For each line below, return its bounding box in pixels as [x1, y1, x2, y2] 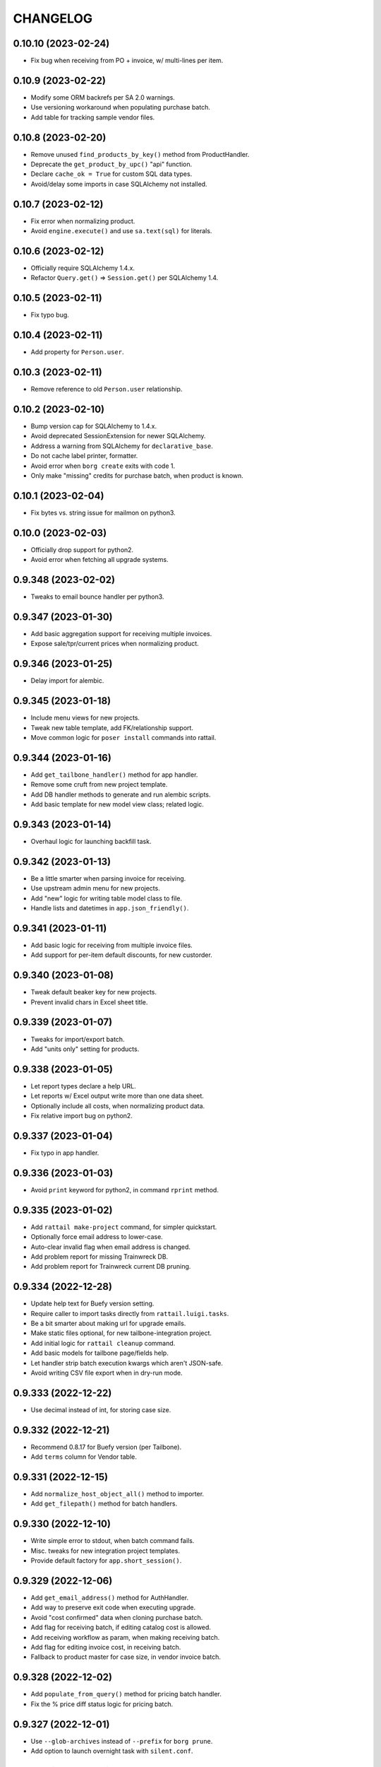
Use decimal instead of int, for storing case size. [30, 1405, 171, 1414]
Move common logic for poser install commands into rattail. [30, 734, 217, 741]
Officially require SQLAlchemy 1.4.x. [30, 264, 135, 272]
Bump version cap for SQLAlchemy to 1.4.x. [30, 422, 157, 430]
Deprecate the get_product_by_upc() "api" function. [30, 160, 193, 169]
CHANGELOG [13, 11, 93, 26]
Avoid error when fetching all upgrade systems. [30, 556, 169, 564]
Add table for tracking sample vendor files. [30, 113, 155, 122]
